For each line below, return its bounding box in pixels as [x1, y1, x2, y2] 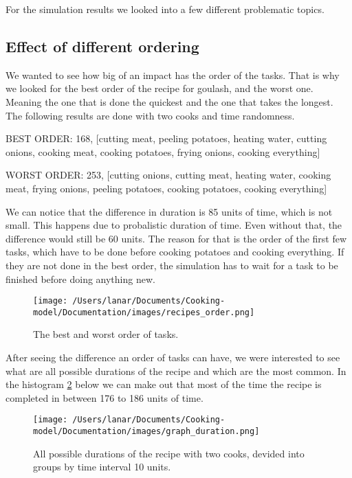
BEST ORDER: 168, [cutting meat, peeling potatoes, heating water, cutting [5, 131, 327, 146]
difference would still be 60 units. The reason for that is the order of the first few [5, 231, 347, 245]
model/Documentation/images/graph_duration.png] [33, 426, 260, 437]
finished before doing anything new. [5, 271, 155, 286]
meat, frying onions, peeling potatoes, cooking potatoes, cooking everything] [5, 181, 327, 195]
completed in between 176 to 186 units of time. [5, 390, 203, 405]
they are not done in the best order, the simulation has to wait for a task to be [5, 258, 338, 272]
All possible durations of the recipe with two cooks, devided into [33, 446, 305, 460]
